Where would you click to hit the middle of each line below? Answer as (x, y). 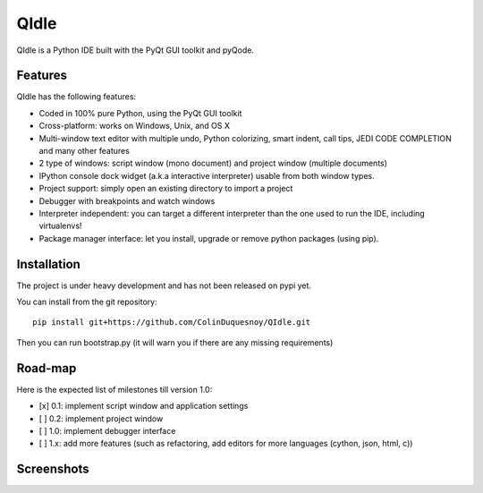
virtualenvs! (60, 226)
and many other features (84, 151)
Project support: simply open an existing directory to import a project (166, 189)
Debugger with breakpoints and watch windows (127, 200)
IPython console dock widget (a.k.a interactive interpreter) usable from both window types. (207, 175)
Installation (48, 264)
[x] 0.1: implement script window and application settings (144, 406)
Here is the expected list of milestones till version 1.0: (114, 389)
